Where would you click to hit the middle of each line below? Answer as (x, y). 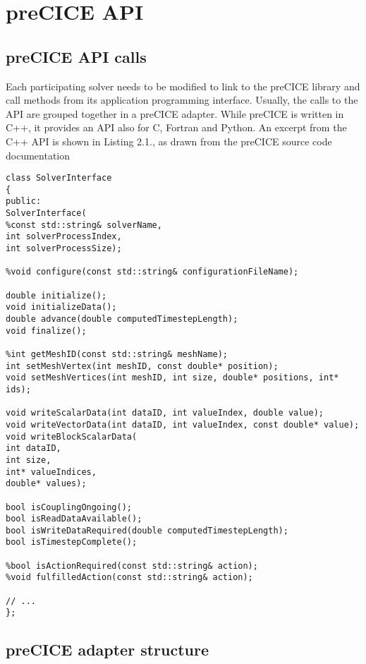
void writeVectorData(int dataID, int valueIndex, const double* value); (183, 424)
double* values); (46, 484)
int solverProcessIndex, (64, 237)
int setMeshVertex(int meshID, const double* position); (142, 366)
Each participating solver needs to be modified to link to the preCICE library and (183, 86)
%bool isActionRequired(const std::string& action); (132, 566)
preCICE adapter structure (108, 650)
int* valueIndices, (51, 472)
